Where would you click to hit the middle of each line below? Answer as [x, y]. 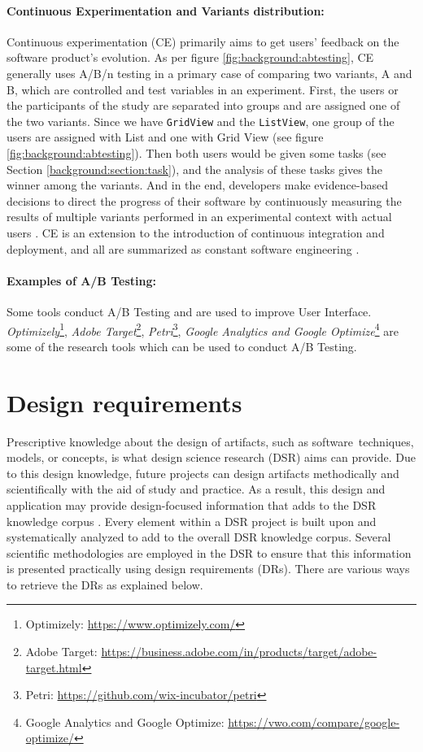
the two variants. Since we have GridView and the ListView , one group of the [201, 121]
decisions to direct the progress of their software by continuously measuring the [204, 200]
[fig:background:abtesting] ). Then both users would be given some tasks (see [196, 153]
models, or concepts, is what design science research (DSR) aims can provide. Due [211, 457]
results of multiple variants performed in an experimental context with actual [199, 217]
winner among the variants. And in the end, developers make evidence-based [197, 185]
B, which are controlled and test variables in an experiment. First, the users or [203, 89]
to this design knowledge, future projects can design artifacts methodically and [203, 473]
